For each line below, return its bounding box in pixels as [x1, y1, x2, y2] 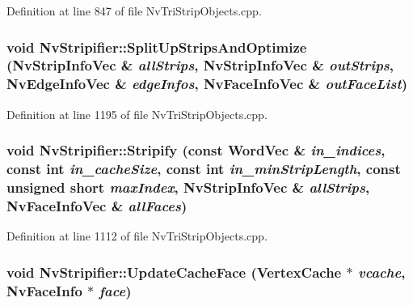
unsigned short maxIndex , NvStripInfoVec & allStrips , [6, 177, 370, 198]
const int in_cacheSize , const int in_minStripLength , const [6, 159, 401, 179]
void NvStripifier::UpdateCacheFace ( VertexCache [6, 261, 342, 282]
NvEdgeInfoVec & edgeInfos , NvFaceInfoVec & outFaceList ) [6, 74, 408, 94]
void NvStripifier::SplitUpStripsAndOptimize [6, 36, 307, 57]
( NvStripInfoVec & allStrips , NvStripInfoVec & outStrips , [6, 55, 394, 75]
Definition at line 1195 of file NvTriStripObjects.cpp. [6, 105, 268, 122]
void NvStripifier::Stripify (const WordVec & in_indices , [6, 140, 386, 160]
